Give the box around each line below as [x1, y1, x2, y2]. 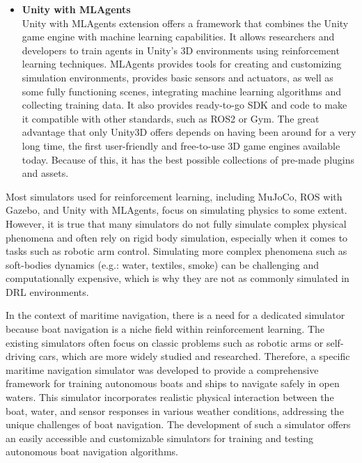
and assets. [22, 166, 69, 180]
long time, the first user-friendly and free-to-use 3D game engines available [22, 138, 340, 152]
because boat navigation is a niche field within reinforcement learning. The [6, 322, 325, 336]
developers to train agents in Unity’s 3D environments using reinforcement [22, 42, 340, 57]
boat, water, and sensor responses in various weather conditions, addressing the [6, 403, 344, 418]
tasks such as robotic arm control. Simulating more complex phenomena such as [6, 244, 347, 258]
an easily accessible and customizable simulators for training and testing [6, 430, 314, 445]
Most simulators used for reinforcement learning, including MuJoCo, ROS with [6, 189, 343, 203]
